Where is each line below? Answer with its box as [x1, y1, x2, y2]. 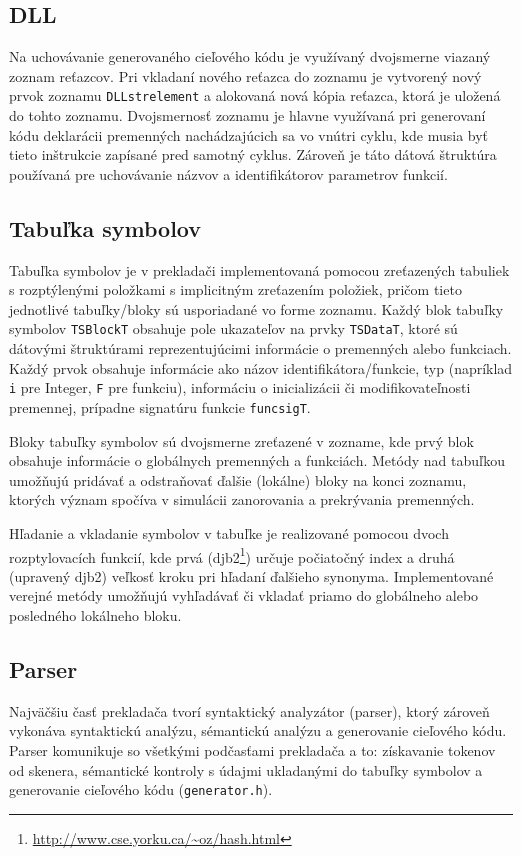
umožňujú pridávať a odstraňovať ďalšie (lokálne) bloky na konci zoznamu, [9, 469, 467, 490]
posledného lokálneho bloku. [9, 604, 182, 625]
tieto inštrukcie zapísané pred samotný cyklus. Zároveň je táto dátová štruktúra [9, 144, 497, 165]
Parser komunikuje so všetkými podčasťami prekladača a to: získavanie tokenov [9, 739, 496, 760]
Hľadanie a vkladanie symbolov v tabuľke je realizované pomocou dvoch [9, 522, 449, 543]
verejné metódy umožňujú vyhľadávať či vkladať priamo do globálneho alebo [9, 585, 479, 606]
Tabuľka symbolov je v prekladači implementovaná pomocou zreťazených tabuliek [9, 259, 510, 280]
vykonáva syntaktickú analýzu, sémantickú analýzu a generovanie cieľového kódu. [9, 720, 507, 741]
